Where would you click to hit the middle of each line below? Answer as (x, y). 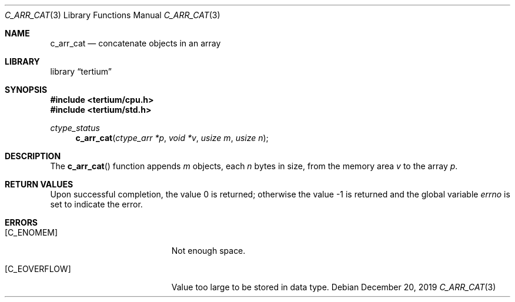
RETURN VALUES (39, 184)
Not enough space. (208, 251)
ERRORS (21, 222)
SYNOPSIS (26, 90)
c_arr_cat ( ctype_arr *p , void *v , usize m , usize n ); (172, 138)
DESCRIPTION (33, 156)
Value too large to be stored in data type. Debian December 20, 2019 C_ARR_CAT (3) (334, 287)
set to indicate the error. (96, 204)
